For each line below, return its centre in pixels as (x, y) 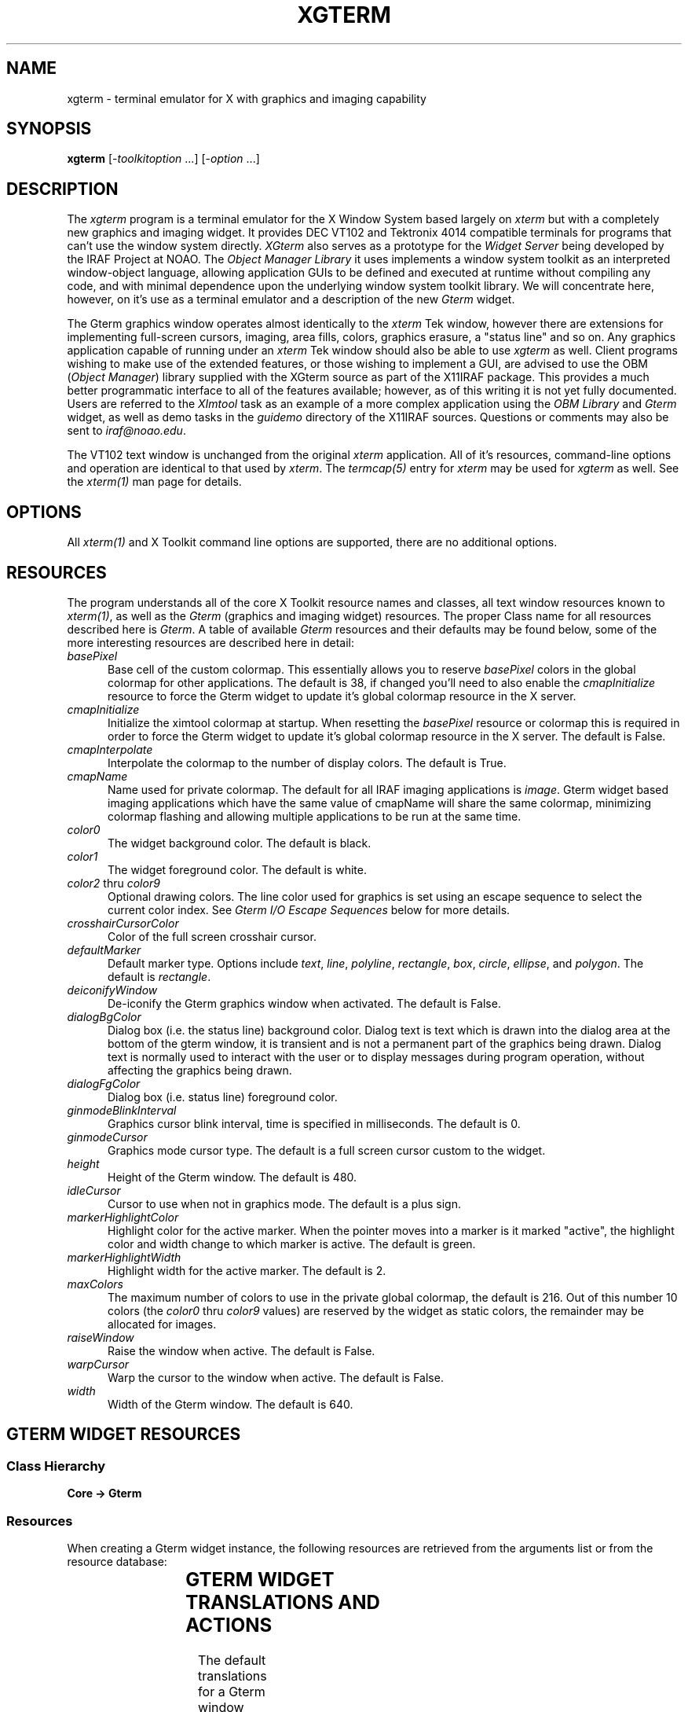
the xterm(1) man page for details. (154, 482)
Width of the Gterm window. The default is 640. (231, 1404)
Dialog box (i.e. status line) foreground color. (223, 1097)
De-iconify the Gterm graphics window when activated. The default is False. (304, 1003)
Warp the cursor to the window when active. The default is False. (276, 1377)
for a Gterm (232, 1691)
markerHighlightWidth (124, 1257)
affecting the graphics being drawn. (200, 1070)
